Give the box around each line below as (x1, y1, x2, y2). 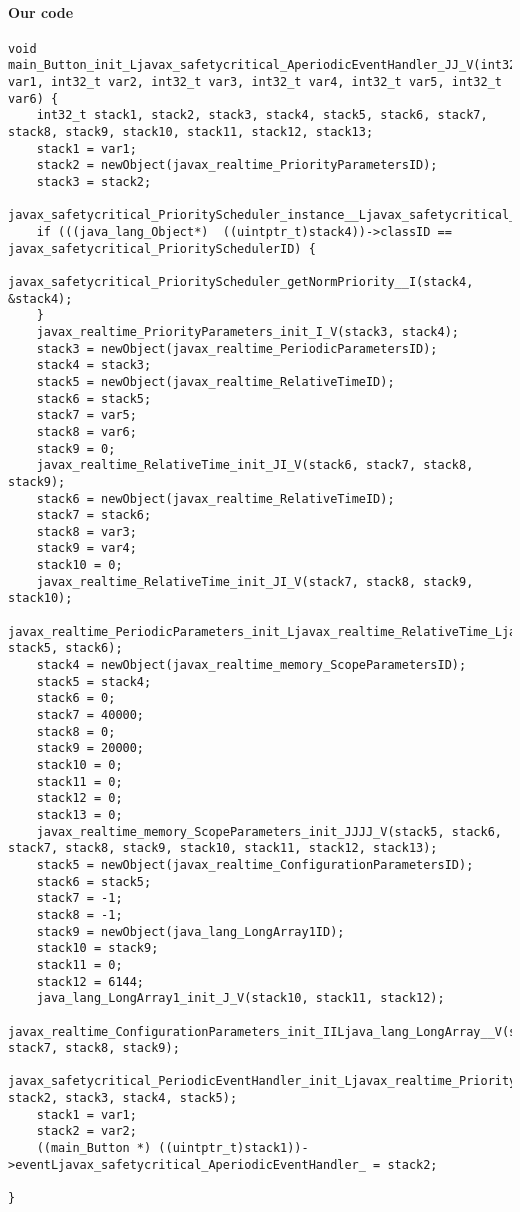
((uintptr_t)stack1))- (158, 1141, 309, 1156)
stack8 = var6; (36, 424, 137, 439)
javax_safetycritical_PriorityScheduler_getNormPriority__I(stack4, (8, 274, 474, 289)
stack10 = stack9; (36, 941, 159, 956)
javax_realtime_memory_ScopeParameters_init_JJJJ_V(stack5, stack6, (36, 824, 502, 839)
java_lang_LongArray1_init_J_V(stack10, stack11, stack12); (36, 991, 445, 1006)
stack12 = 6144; (36, 974, 145, 989)
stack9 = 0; (36, 441, 116, 456)
